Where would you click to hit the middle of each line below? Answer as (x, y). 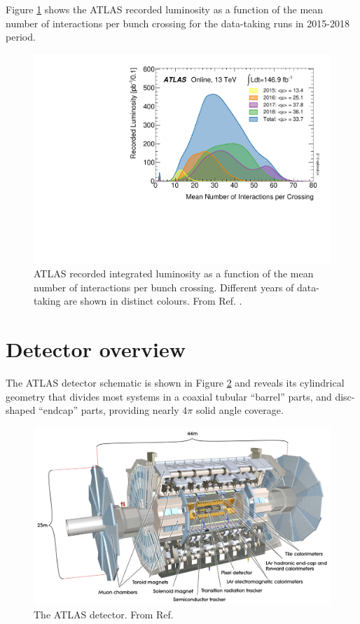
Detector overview (96, 349)
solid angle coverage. (240, 410)
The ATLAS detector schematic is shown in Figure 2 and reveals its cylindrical (175, 382)
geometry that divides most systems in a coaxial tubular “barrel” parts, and (169, 396)
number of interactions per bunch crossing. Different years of (164, 287)
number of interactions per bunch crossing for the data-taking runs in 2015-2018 (178, 23)
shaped (21, 410)
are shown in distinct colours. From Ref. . (153, 301)
